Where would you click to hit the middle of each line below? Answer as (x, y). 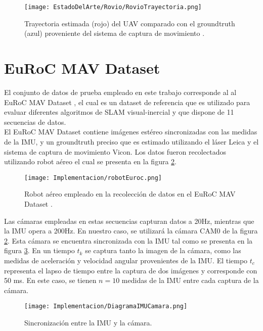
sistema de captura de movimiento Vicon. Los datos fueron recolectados (115, 151)
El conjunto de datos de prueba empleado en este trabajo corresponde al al (120, 92)
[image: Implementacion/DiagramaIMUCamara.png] (106, 306)
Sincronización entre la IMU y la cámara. (88, 322)
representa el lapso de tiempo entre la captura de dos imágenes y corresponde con (131, 270)
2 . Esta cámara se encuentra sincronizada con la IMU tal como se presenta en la (128, 240)
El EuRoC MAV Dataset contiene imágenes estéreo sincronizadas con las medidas (131, 132)
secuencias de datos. (35, 122)
